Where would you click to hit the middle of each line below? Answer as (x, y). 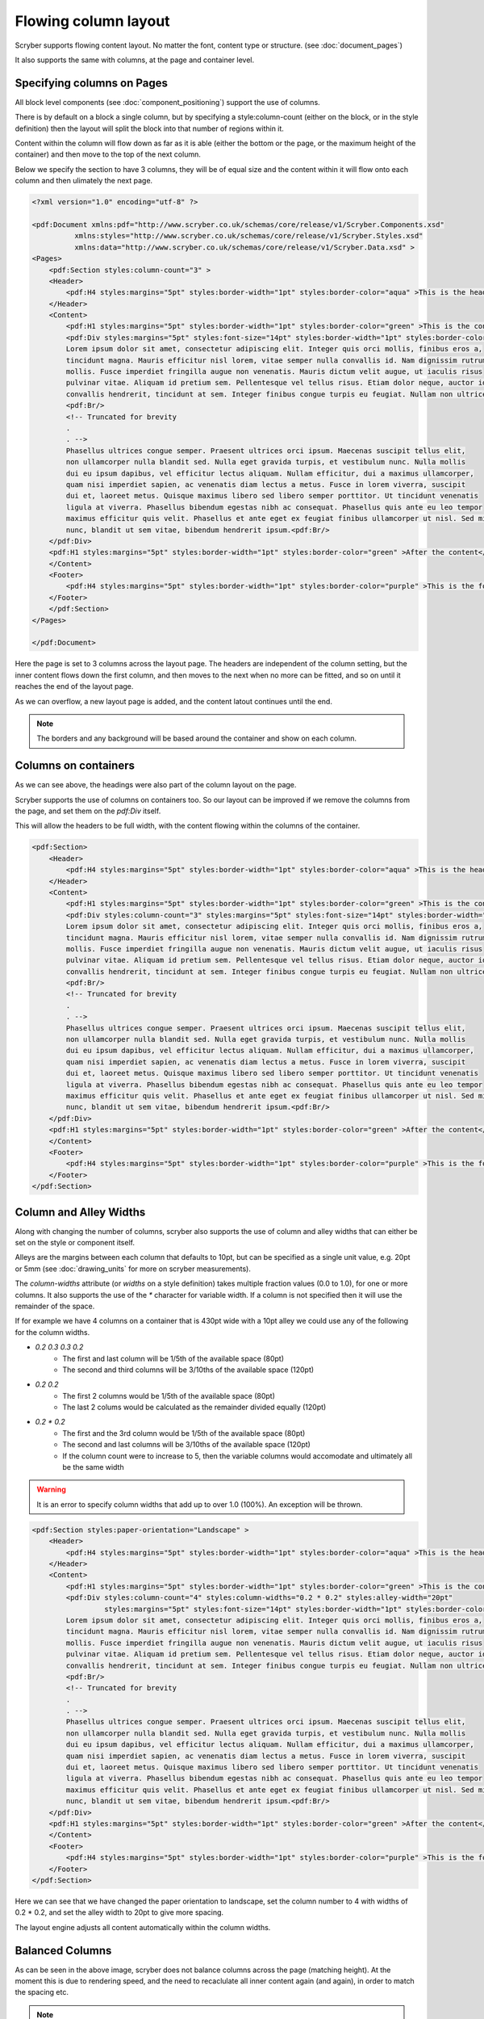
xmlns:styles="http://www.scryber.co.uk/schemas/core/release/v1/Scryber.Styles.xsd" (248, 236)
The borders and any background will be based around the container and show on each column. (196, 738)
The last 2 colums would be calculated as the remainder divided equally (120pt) (194, 1407)
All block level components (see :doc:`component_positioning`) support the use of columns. (167, 102)
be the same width (93, 1467)
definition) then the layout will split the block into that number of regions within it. (149, 128)
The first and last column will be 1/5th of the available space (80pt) (173, 1358)
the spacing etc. (42, 1992)
